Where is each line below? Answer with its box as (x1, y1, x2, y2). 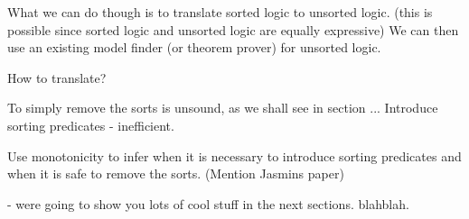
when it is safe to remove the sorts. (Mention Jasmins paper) (7, 164, 344, 183)
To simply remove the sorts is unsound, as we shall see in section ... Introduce (7, 98, 438, 117)
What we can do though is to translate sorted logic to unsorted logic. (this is (7, 3, 433, 21)
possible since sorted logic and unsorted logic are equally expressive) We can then (7, 20, 459, 39)
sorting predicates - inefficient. (7, 115, 174, 134)
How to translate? (7, 68, 107, 87)
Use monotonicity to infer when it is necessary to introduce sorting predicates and (7, 146, 462, 165)
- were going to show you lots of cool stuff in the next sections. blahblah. (7, 194, 409, 213)
